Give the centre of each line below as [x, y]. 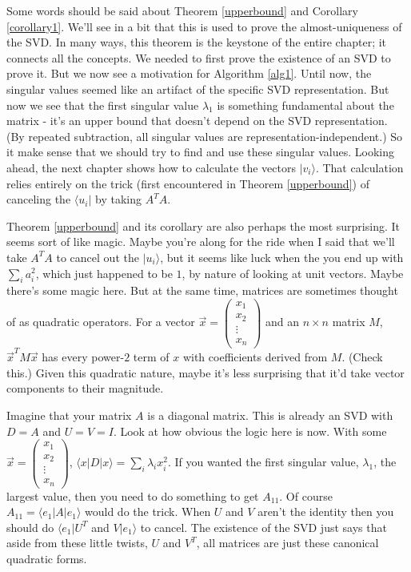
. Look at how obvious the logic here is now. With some [250, 431]
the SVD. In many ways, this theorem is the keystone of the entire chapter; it [197, 42]
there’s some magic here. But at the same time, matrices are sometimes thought [202, 290]
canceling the [39, 199]
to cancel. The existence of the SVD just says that [263, 527]
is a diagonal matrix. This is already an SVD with [270, 415]
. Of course [306, 495]
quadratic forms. [47, 559]
